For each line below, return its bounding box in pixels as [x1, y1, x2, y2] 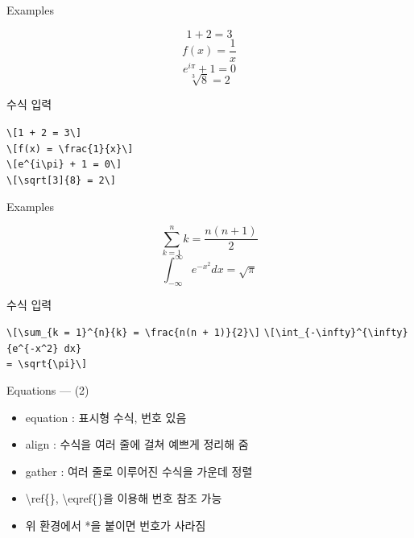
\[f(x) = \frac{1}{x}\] [6, 143, 134, 155]
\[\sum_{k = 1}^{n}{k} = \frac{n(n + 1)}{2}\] [6, 327, 260, 339]
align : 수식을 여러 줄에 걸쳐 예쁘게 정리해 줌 [25, 436, 249, 453]
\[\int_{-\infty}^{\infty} [263, 327, 408, 339]
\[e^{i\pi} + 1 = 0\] [6, 159, 122, 171]
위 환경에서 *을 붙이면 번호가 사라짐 [25, 517, 206, 534]
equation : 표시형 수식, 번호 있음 [25, 408, 187, 425]
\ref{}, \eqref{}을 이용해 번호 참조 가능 [25, 490, 222, 507]
